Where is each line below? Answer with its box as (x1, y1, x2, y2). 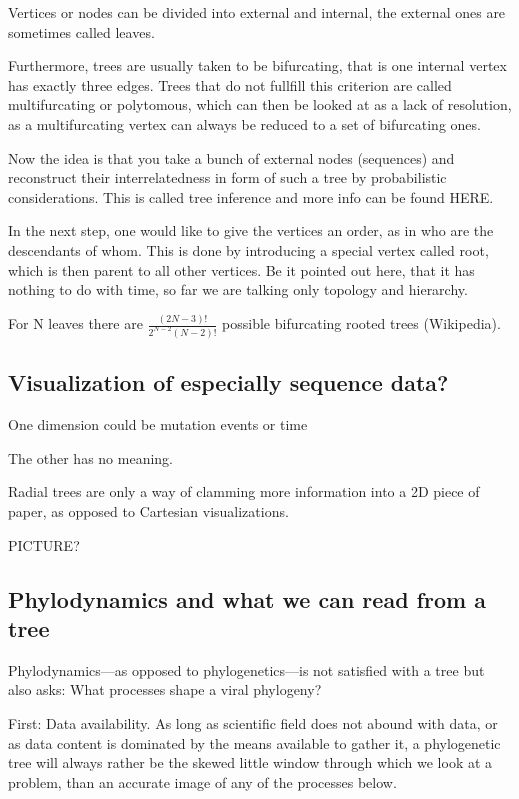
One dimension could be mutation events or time (8, 414, 308, 435)
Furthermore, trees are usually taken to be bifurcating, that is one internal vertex (8, 55, 507, 76)
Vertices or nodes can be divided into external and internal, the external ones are (8, 2, 506, 22)
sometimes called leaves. (8, 21, 155, 42)
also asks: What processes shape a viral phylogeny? (8, 679, 322, 700)
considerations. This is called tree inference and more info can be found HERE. (8, 186, 494, 207)
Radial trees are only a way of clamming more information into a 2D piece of (8, 481, 480, 502)
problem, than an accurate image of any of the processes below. (8, 771, 397, 792)
